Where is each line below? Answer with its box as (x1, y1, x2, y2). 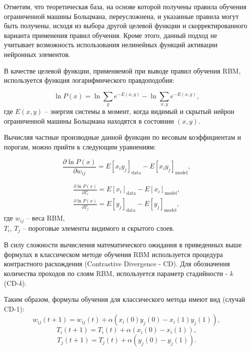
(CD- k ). (4, 277, 27, 288)
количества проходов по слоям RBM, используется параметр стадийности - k (4, 268, 233, 278)
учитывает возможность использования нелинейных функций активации (4, 39, 218, 50)
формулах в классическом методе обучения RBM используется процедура (4, 249, 223, 259)
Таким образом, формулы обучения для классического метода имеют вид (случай (4, 294, 245, 304)
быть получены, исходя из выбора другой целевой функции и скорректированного (4, 20, 248, 31)
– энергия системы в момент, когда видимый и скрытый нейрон (44, 106, 234, 116)
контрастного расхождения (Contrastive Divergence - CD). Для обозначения (4, 259, 230, 269)
